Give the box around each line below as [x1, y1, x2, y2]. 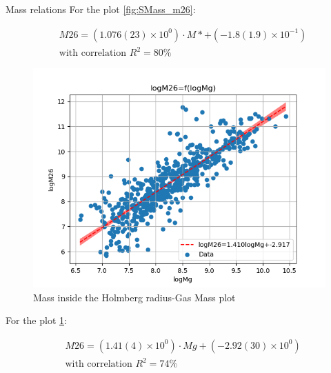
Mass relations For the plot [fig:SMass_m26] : [6, 2, 196, 16]
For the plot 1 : [6, 313, 67, 327]
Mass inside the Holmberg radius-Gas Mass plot [33, 290, 236, 304]
